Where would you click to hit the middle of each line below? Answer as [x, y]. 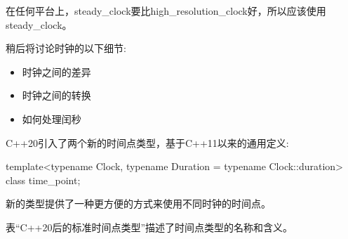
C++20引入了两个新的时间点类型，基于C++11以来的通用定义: [147, 142]
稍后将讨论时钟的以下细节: [66, 48]
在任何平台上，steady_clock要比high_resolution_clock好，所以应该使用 [166, 11]
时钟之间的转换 [56, 95]
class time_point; [43, 180]
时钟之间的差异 [56, 71]
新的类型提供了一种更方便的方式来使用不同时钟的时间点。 [138, 204]
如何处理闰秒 [52, 118]
